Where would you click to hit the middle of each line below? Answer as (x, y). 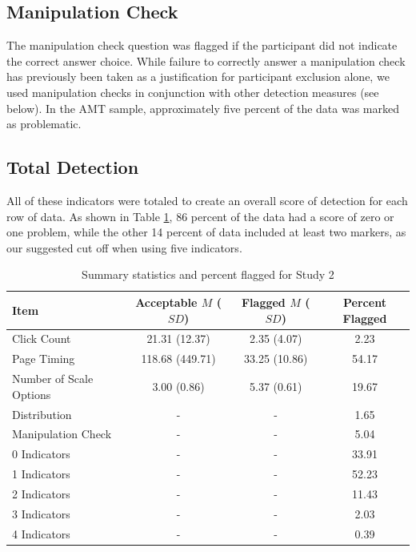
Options (32, 394)
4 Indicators (41, 533)
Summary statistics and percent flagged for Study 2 (208, 274)
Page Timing (44, 359)
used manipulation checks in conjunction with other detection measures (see (193, 92)
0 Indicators (41, 454)
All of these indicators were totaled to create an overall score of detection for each (207, 200)
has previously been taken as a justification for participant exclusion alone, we (198, 77)
